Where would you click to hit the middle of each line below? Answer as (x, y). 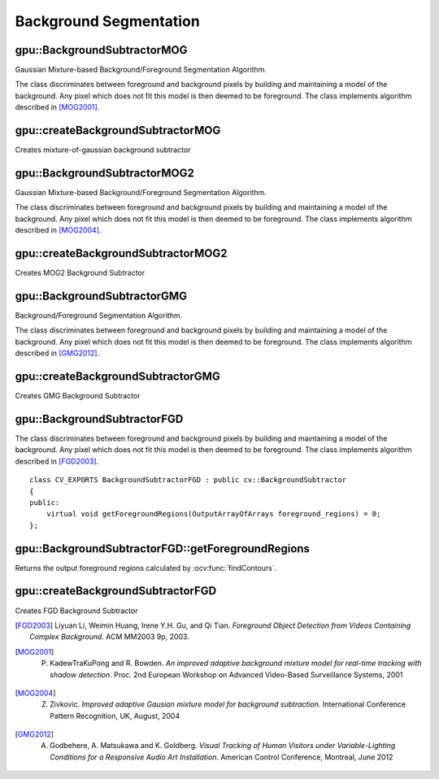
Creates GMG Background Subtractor (78, 396)
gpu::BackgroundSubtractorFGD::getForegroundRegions (163, 548)
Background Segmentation (108, 21)
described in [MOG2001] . (57, 107)
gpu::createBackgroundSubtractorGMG (118, 377)
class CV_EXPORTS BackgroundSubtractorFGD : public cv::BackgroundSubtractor (188, 480)
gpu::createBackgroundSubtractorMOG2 (121, 253)
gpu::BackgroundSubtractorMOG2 (104, 173)
